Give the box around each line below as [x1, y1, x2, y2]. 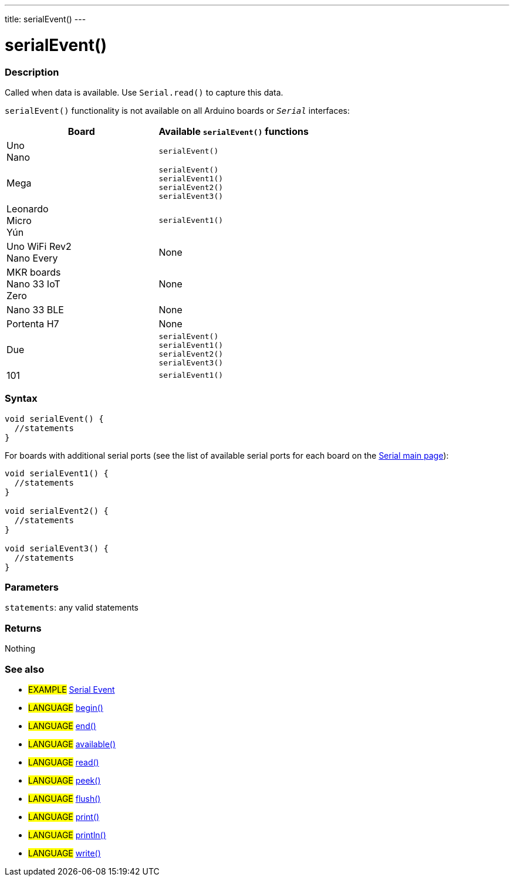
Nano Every [6, 252, 58, 264]
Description [5, 66, 59, 78]
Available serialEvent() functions [158, 125, 309, 137]
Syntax [5, 392, 38, 405]
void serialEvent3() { [5, 543, 109, 553]
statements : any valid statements [5, 602, 138, 613]
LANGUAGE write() [28, 848, 101, 858]
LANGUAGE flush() [28, 793, 101, 804]
